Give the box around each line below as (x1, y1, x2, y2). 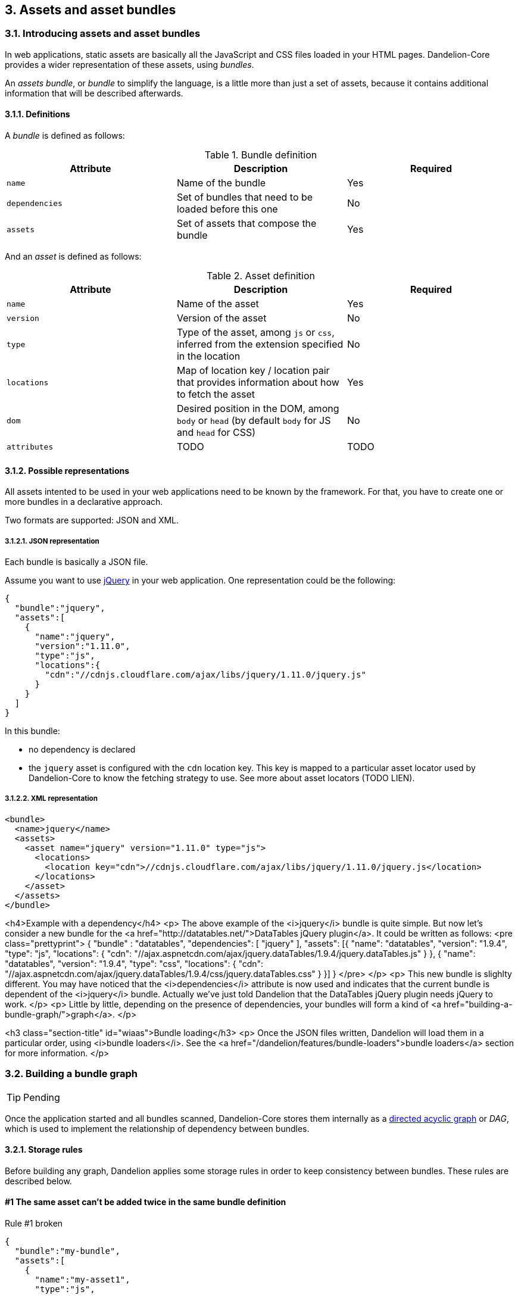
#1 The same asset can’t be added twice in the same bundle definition (5, 1197, 286, 1207)
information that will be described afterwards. (5, 88, 183, 98)
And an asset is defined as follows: (5, 251, 142, 262)
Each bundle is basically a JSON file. (5, 557, 148, 567)
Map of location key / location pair (176, 364, 330, 377)
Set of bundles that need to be (176, 191, 313, 204)
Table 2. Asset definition (207, 270, 315, 282)
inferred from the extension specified (176, 338, 344, 351)
